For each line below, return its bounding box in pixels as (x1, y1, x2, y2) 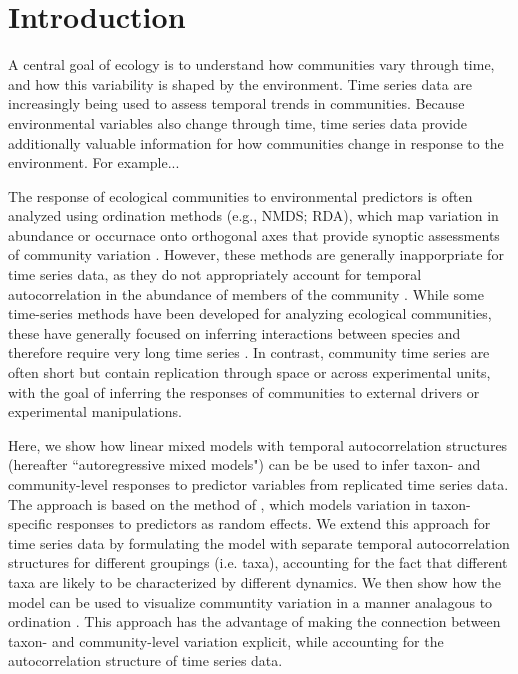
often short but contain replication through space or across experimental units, (8, 362, 491, 383)
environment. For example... (8, 152, 180, 173)
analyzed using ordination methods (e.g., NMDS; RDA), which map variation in (8, 205, 499, 226)
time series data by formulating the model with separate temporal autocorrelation (8, 532, 510, 553)
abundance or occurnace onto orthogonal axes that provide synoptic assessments (8, 224, 500, 245)
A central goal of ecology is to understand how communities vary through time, (8, 54, 495, 75)
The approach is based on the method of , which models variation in (8, 493, 427, 514)
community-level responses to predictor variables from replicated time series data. (8, 474, 509, 494)
